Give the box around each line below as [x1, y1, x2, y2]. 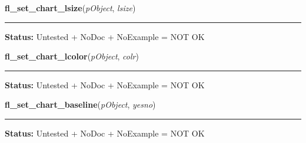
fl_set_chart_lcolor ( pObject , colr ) [5, 50, 139, 62]
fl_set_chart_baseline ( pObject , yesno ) [5, 98, 156, 111]
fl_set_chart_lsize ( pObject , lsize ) [5, 2, 136, 14]
